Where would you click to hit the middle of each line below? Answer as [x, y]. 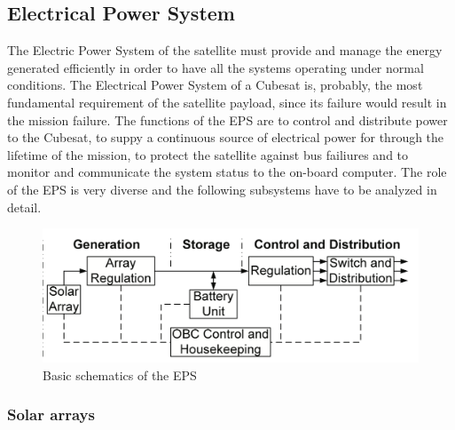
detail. [24, 207]
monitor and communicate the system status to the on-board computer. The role [227, 172]
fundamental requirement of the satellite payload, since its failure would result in [227, 102]
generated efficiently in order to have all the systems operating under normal [216, 67]
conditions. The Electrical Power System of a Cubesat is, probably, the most [215, 85]
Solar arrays [51, 414]
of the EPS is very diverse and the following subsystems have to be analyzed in [222, 189]
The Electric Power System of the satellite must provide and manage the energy [225, 50]
